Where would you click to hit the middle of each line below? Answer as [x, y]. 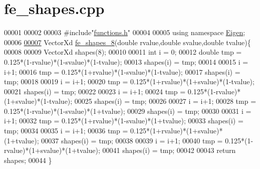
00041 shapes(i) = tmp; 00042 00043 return [169, 150]
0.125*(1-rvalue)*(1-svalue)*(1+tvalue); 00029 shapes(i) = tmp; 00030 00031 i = [128, 111]
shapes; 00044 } [28, 160]
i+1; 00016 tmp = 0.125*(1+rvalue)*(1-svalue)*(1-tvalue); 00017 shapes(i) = [122, 71]
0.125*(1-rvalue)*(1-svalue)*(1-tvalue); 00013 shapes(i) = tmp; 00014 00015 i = [126, 61]
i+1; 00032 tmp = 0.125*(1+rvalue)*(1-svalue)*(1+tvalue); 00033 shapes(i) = [124, 121]
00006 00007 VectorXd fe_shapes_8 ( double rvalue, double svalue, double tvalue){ [127, 42]
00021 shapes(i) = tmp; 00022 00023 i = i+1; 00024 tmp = [95, 91]
